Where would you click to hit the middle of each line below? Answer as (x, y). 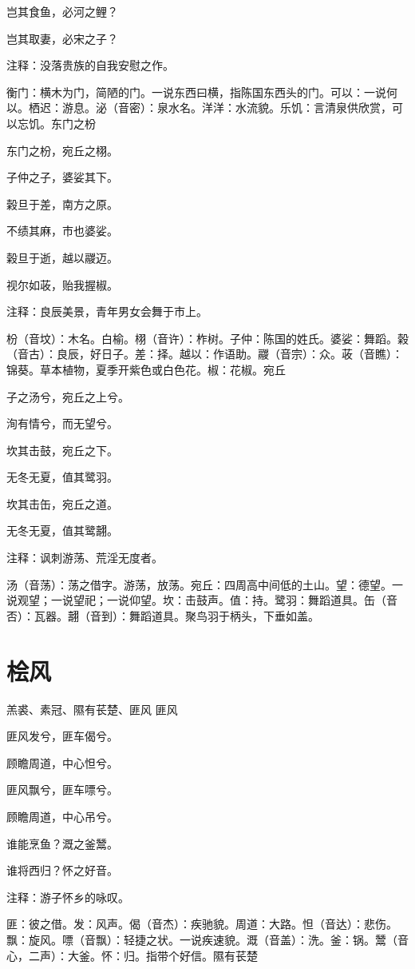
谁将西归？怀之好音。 (62, 870)
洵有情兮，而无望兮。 (62, 423)
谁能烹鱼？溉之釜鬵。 (62, 843)
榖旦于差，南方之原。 (62, 203)
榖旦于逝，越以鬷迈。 (62, 257)
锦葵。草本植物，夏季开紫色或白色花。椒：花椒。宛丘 (146, 369)
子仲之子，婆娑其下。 (62, 177)
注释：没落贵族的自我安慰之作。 (90, 65)
